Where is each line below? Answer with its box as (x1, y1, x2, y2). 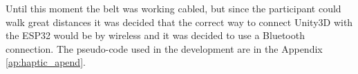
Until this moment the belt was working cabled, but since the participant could (6, 1, 341, 15)
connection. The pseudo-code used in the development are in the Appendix (6, 41, 323, 56)
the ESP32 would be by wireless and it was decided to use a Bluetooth (6, 28, 305, 42)
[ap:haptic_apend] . (6, 55, 86, 69)
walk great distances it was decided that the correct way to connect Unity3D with (6, 14, 353, 29)
